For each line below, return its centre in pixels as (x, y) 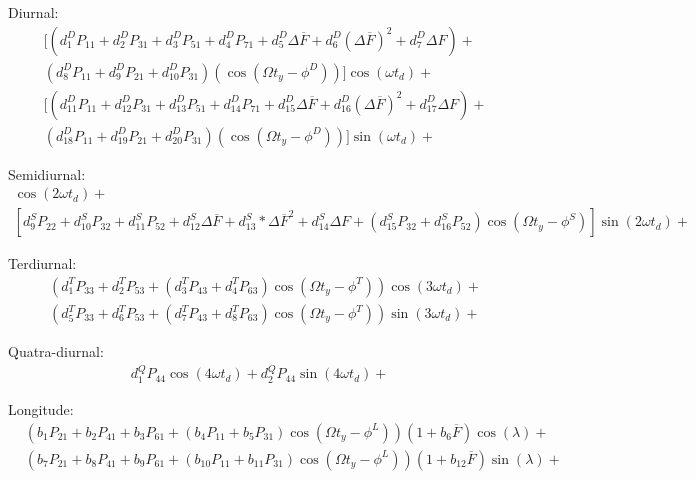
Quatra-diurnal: (56, 351)
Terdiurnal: (42, 263)
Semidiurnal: (47, 173)
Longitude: (41, 408)
